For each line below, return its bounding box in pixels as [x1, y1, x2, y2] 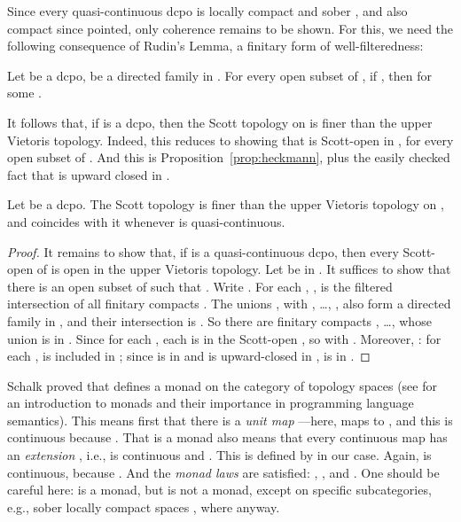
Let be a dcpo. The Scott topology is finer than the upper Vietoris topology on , [7, 195, 444, 214]
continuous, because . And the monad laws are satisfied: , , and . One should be [7, 463, 440, 481]
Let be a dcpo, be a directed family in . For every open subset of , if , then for [7, 66, 433, 84]
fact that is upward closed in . [7, 165, 170, 183]
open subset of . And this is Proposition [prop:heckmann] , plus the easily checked [7, 148, 450, 167]
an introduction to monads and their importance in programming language [7, 393, 414, 412]
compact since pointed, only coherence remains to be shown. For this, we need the [7, 19, 454, 37]
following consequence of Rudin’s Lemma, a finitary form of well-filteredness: [7, 36, 424, 55]
